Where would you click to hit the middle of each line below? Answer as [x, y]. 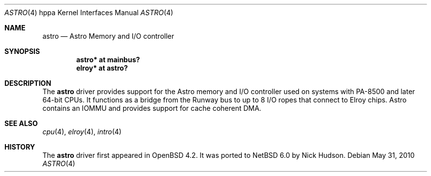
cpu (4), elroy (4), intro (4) [82, 132]
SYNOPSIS [22, 51]
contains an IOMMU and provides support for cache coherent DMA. [152, 108]
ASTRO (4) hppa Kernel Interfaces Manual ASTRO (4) [89, 13]
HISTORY [20, 147]
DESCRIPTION [28, 83]
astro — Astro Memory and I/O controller [108, 36]
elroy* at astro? [102, 68]
